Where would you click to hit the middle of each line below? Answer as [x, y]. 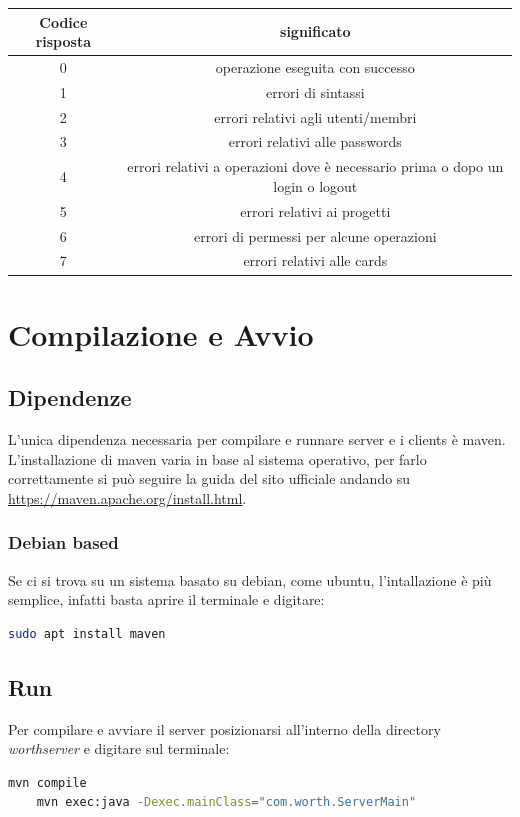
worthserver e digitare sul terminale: [119, 748]
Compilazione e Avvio [161, 333]
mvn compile [47, 782]
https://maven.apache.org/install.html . [127, 497]
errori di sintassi [315, 91]
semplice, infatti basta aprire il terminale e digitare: [166, 599]
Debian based [63, 542]
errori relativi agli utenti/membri [315, 116]
